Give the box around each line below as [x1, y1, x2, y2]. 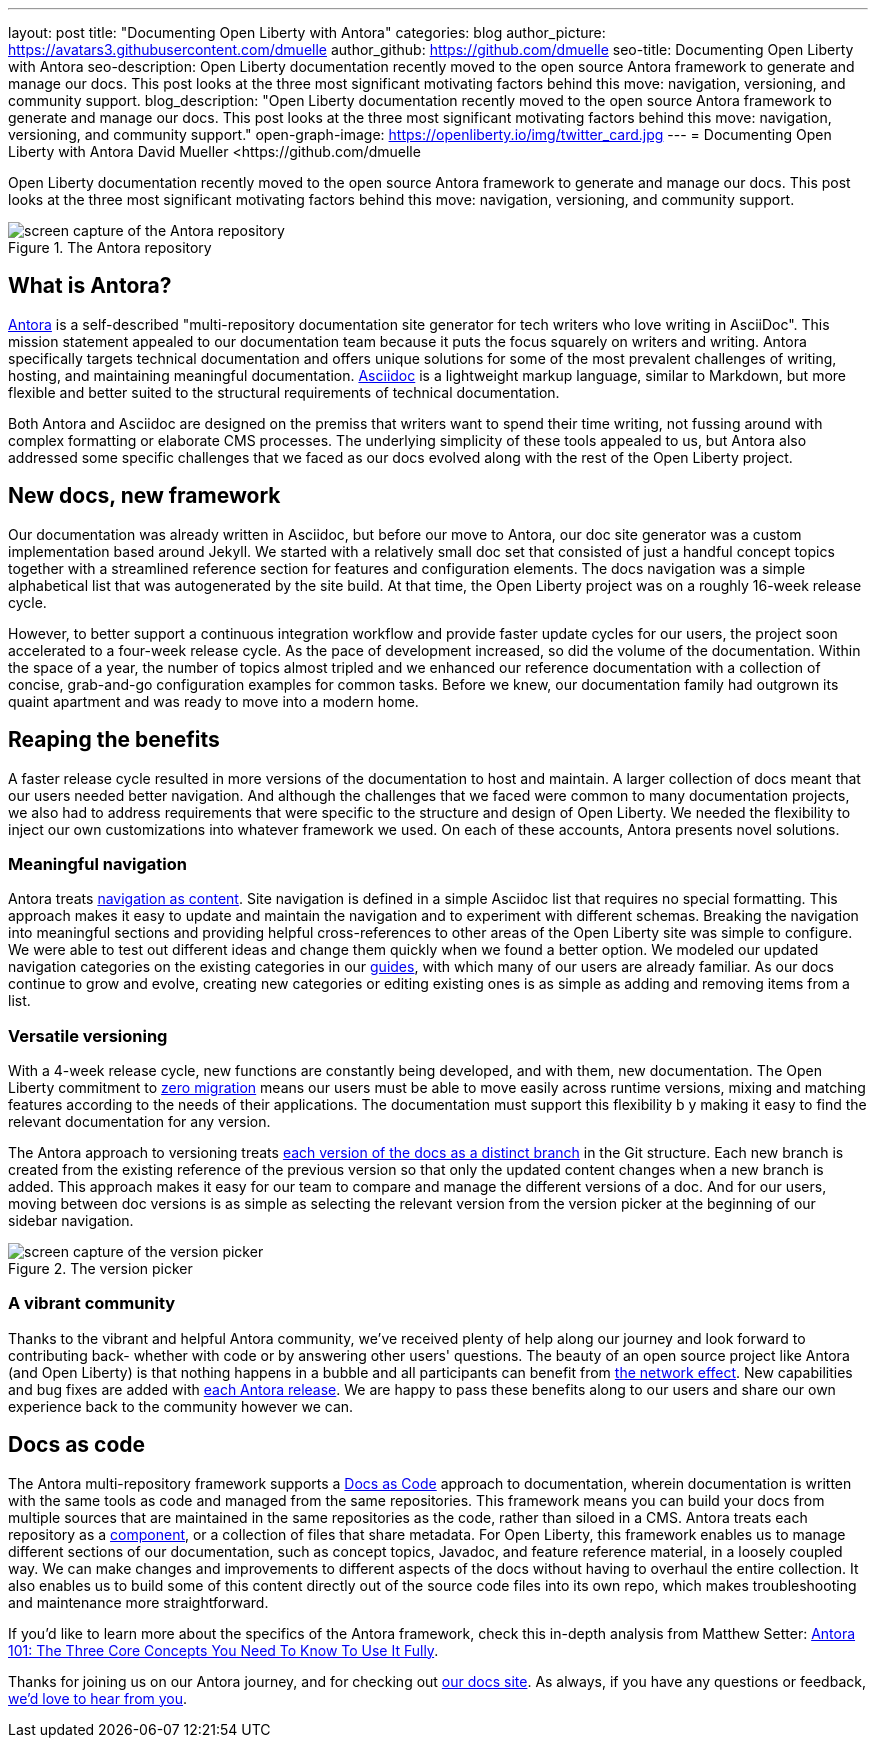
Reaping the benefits [8, 727, 220, 753]
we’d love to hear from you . [8, 1689, 188, 1707]
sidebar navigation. [8, 1212, 134, 1230]
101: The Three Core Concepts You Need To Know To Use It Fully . [8, 1641, 439, 1659]
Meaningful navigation [8, 853, 187, 874]
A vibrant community [8, 1293, 176, 1314]
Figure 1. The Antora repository [8, 239, 212, 256]
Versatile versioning [8, 1025, 168, 1046]
